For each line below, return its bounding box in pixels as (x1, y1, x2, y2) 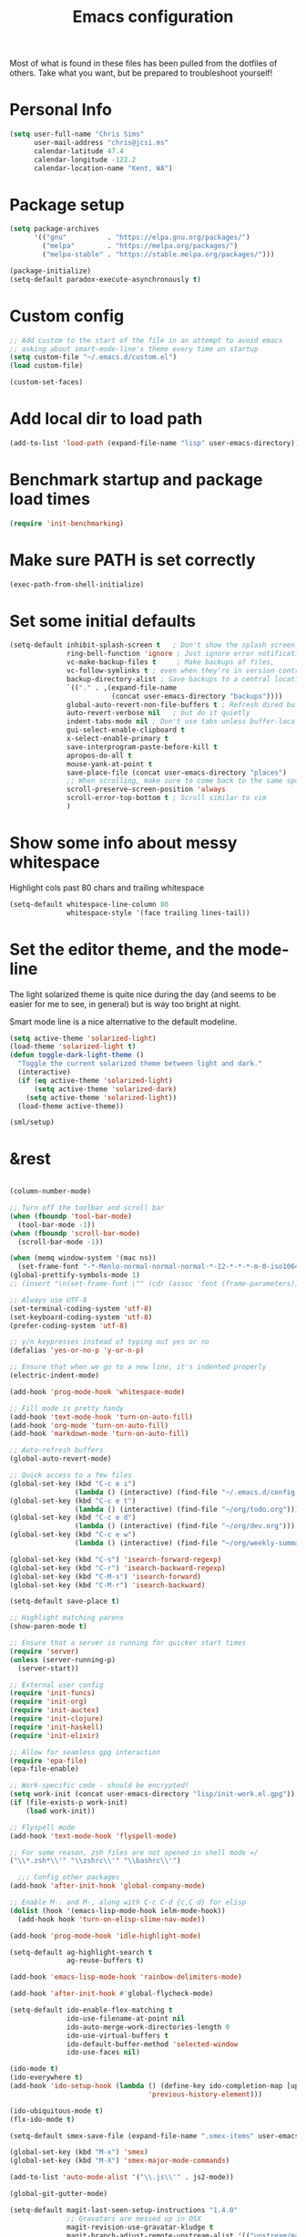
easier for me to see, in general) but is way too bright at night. (9, 998, 241, 1009)
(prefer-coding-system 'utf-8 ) (9, 1321, 128, 1330)
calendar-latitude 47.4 (33, 146, 125, 156)
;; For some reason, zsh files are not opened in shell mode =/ (9, 1847, 259, 1857)
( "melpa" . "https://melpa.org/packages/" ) (42, 242, 239, 251)
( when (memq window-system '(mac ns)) (9, 1254, 157, 1263)
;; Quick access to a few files (9, 1471, 132, 1480)
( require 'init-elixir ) (9, 1731, 100, 1740)
